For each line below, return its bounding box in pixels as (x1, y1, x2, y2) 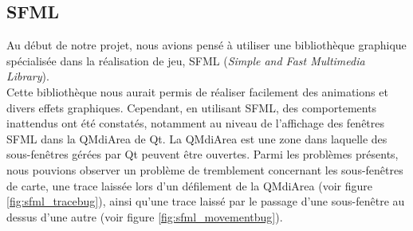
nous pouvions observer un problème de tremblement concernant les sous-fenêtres (6, 161, 403, 178)
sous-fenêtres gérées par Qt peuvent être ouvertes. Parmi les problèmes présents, (6, 146, 399, 162)
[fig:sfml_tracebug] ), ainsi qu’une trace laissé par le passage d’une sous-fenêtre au (6, 193, 405, 209)
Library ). (6, 68, 49, 84)
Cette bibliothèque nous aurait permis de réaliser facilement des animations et (6, 83, 388, 100)
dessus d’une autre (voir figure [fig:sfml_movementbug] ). (6, 208, 283, 225)
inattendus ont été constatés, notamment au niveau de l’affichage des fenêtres (6, 115, 385, 131)
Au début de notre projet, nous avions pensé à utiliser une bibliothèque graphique (6, 37, 407, 53)
